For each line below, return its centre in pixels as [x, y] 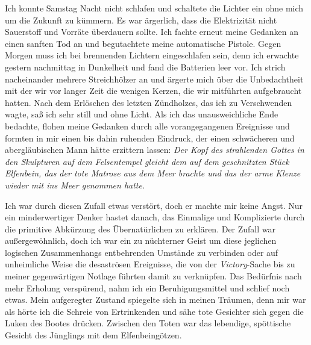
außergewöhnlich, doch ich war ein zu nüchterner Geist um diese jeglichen [141, 241]
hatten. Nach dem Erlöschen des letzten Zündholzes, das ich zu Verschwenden [149, 102]
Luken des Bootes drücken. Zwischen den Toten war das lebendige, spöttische [148, 323]
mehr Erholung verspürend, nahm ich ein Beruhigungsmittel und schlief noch [147, 287]
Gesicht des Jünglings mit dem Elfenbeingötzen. [93, 335]
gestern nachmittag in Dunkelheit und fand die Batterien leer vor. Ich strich [145, 67]
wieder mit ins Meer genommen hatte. [75, 185]
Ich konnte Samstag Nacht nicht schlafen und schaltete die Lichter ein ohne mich [154, 8]
